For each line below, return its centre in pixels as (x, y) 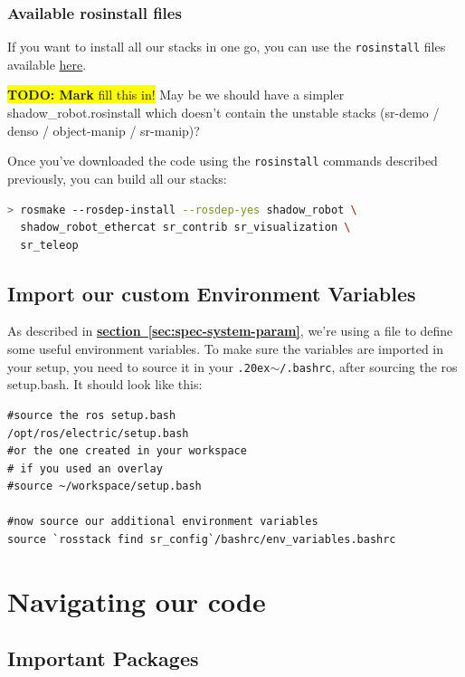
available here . (47, 64)
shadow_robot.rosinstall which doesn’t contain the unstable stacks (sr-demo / (223, 113)
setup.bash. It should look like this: (105, 384)
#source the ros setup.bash (92, 415)
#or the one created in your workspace (127, 451)
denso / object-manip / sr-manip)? (104, 130)
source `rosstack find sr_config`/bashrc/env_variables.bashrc (202, 540)
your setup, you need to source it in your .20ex (139, 366)
